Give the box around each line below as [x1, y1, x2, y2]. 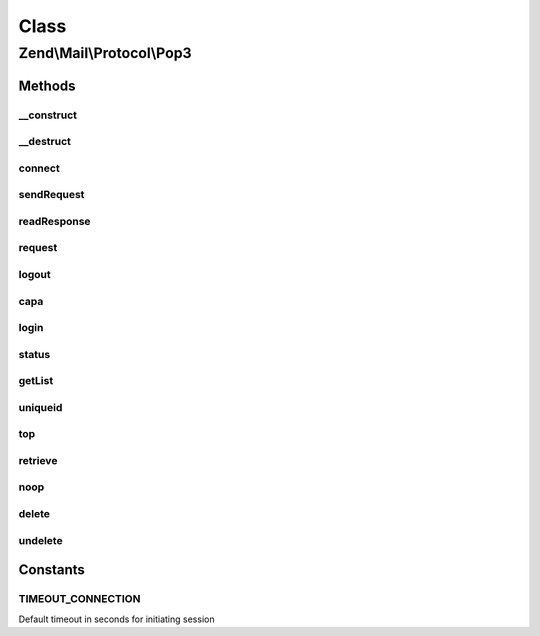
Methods [18, 77, 76, 94]
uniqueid [18, 400, 63, 414]
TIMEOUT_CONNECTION [18, 592, 141, 606]
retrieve [18, 453, 58, 467]
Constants [18, 561, 85, 579]
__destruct [18, 135, 72, 149]
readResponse [18, 214, 91, 228]
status [18, 347, 51, 361]
